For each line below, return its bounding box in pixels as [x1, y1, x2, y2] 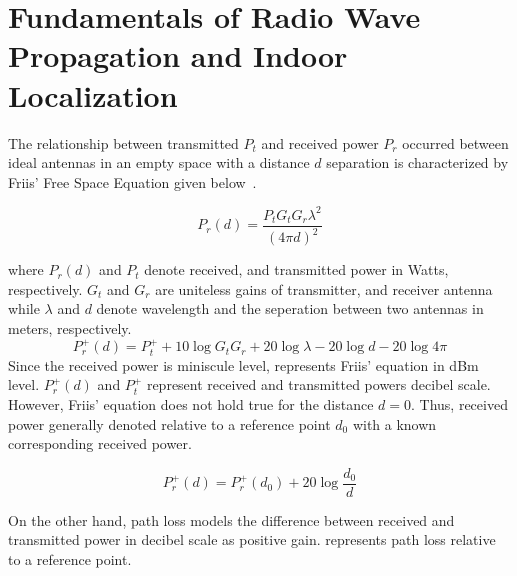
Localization [8, 74, 178, 115]
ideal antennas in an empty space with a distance [8, 152, 310, 173]
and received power [261, 132, 379, 153]
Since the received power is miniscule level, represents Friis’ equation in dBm [8, 354, 479, 375]
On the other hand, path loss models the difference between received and [8, 509, 455, 530]
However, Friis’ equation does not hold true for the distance [8, 393, 374, 414]
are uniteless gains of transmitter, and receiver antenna [155, 278, 493, 299]
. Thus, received [410, 393, 508, 414]
